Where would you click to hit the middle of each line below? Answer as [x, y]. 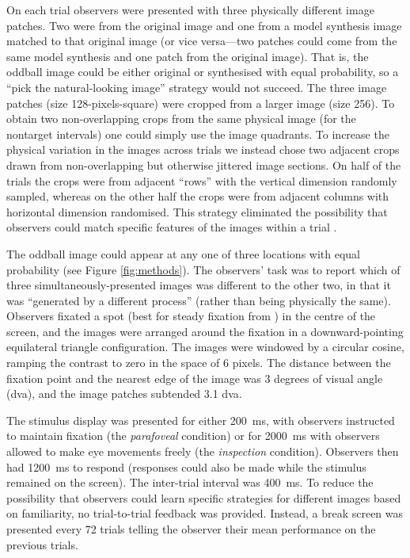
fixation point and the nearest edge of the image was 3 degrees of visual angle [195, 378]
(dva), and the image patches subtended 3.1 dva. [124, 394]
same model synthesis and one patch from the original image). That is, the [188, 56]
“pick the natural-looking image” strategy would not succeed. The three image [197, 87]
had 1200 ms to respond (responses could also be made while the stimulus [186, 466]
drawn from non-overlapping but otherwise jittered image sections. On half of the [204, 164]
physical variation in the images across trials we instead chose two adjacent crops [203, 149]
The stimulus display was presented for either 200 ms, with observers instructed [201, 420]
